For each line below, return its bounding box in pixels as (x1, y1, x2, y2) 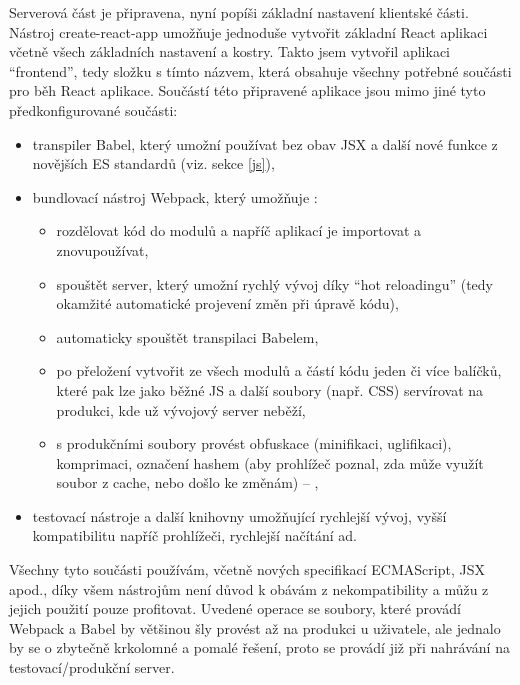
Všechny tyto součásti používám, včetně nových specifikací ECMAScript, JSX (9, 559, 485, 580)
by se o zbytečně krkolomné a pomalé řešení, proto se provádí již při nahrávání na (9, 637, 510, 658)
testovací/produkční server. (9, 657, 175, 678)
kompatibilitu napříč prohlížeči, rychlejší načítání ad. (32, 525, 357, 546)
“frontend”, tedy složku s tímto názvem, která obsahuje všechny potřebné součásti (9, 60, 512, 81)
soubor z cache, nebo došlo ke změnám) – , (56, 472, 319, 493)
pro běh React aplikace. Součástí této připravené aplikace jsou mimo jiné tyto (9, 80, 486, 101)
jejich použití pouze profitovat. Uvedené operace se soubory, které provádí (9, 598, 461, 619)
